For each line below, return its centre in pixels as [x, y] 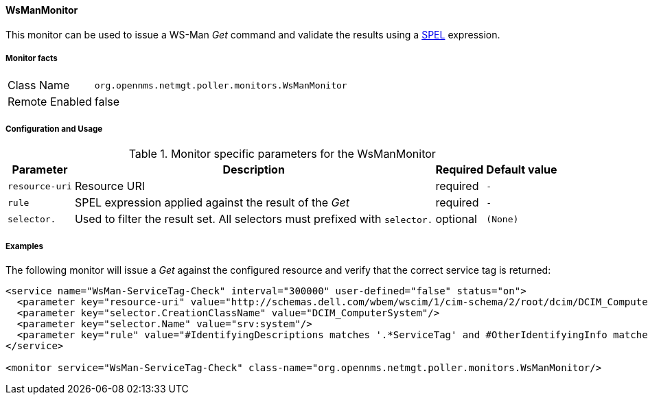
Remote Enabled [50, 102]
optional [456, 219]
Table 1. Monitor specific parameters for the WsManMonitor [282, 154]
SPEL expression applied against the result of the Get [212, 203]
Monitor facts [32, 58]
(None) [502, 219]
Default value [522, 170]
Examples [24, 246]
